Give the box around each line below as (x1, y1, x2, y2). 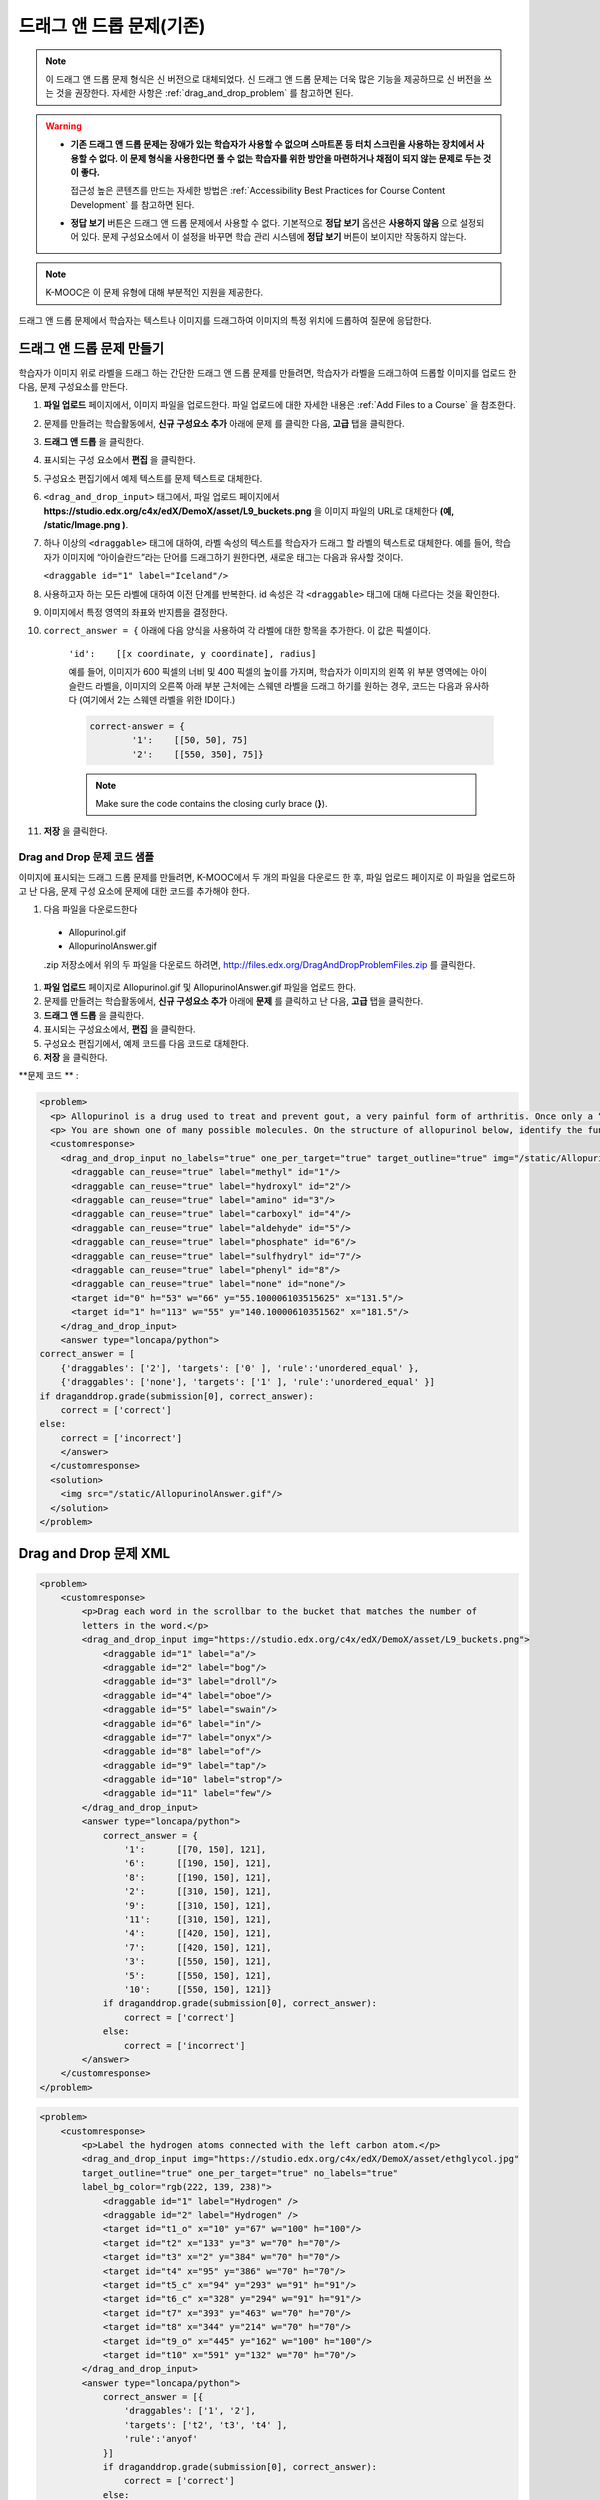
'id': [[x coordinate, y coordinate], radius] (68, 648, 317, 659)
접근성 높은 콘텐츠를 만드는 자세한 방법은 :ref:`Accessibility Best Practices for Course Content (70, 185, 445, 197)
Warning (45, 120, 82, 132)
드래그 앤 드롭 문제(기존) (18, 15, 206, 37)
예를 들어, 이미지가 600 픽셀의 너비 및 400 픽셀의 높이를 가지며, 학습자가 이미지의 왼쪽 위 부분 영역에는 (68, 666, 469, 678)
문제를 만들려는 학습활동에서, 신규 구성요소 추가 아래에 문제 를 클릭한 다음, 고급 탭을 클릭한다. (43, 417, 405, 429)
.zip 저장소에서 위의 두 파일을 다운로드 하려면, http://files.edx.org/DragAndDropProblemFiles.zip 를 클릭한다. (43, 958, 476, 970)
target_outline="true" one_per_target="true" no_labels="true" (81, 2167, 399, 2179)
